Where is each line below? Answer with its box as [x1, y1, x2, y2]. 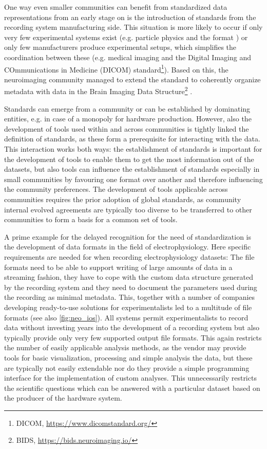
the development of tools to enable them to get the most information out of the [4, 153, 254, 164]
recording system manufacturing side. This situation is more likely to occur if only [4, 22, 263, 32]
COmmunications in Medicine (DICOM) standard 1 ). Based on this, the [4, 62, 228, 75]
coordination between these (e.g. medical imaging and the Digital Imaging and [4, 51, 251, 62]
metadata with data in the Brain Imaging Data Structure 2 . [4, 84, 193, 97]
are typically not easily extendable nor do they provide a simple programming [4, 362, 250, 373]
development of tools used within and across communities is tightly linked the [4, 123, 249, 134]
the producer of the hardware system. [4, 392, 122, 403]
